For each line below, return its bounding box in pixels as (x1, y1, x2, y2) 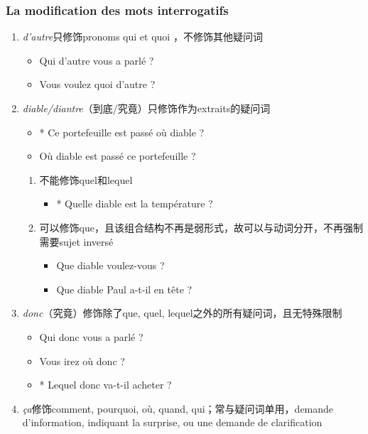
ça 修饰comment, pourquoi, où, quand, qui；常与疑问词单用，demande (22, 401, 334, 416)
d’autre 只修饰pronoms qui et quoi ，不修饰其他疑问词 (22, 29, 263, 44)
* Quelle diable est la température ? (56, 196, 213, 211)
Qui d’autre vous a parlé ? (39, 53, 154, 67)
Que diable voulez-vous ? (56, 258, 165, 273)
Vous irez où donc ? (39, 353, 125, 368)
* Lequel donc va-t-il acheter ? (39, 377, 172, 392)
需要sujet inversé (39, 234, 114, 249)
